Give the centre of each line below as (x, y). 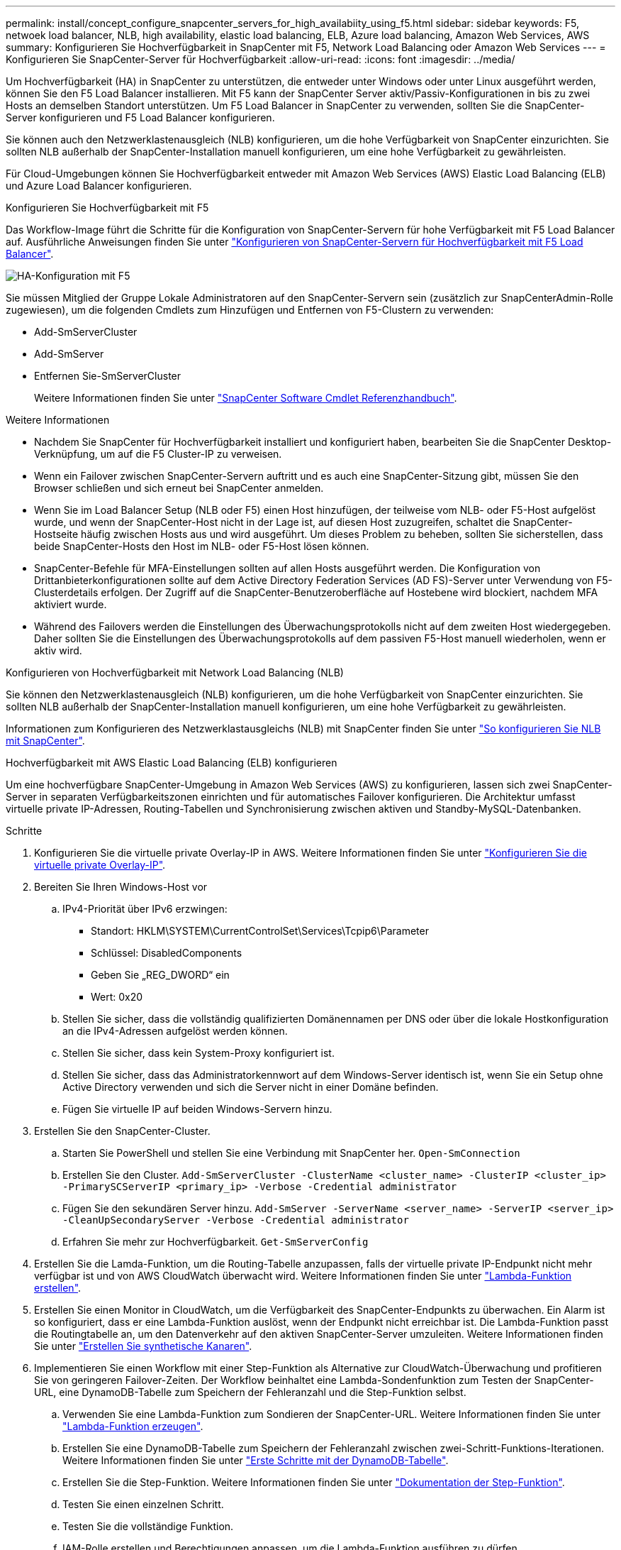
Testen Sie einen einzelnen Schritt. (143, 1504)
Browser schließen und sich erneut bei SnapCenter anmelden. (179, 488)
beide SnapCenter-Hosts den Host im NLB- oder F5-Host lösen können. (202, 546)
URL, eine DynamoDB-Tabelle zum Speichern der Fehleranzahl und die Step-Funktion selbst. (250, 1392)
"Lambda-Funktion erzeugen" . (133, 1426)
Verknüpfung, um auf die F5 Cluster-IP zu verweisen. (158, 454)
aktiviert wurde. (71, 604)
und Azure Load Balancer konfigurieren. (99, 186)
